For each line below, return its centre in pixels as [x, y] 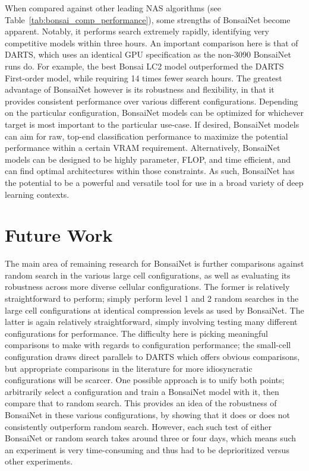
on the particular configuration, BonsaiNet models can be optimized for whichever [154, 113]
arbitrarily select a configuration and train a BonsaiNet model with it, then [142, 391]
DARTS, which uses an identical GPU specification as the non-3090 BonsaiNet [148, 54]
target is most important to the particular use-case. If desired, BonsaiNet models [152, 124]
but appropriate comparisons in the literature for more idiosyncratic [129, 368]
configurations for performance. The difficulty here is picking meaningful [136, 333]
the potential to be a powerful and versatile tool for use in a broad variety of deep [154, 182]
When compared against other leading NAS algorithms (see [113, 8]
